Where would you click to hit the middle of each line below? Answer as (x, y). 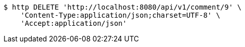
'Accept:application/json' (74, 23)
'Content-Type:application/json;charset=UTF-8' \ (120, 15)
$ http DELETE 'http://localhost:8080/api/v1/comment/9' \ (123, 7)
